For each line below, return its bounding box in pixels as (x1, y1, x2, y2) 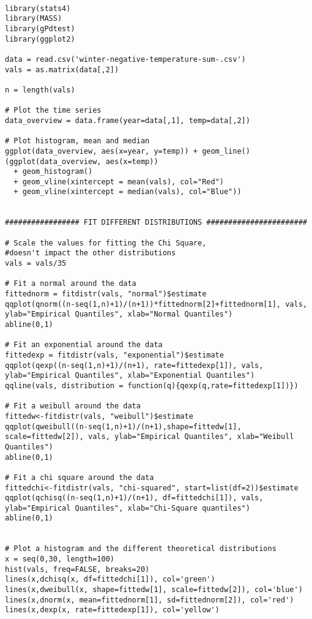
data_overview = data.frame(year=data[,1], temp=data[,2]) (5, 116, 250, 125)
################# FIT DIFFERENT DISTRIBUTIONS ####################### (5, 218, 307, 227)
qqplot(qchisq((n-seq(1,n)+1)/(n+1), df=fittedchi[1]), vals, (5, 493, 264, 503)
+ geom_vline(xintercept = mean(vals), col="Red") (13, 177, 224, 186)
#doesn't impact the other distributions (5, 249, 176, 258)
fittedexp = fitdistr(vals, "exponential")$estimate (5, 350, 224, 359)
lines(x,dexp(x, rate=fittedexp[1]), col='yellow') (5, 606, 220, 615)
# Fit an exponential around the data (5, 340, 163, 350)
